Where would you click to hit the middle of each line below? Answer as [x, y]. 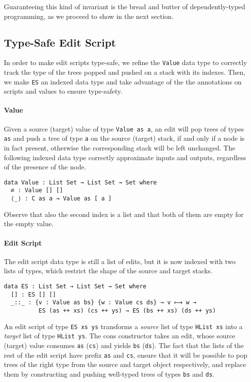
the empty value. [29, 224]
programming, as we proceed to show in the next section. [89, 16]
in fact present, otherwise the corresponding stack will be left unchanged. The [120, 148]
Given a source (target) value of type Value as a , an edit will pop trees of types [124, 128]
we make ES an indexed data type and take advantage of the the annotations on [123, 81]
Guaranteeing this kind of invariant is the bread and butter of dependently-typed [125, 6]
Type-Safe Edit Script [60, 42]
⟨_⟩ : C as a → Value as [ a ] [61, 199]
